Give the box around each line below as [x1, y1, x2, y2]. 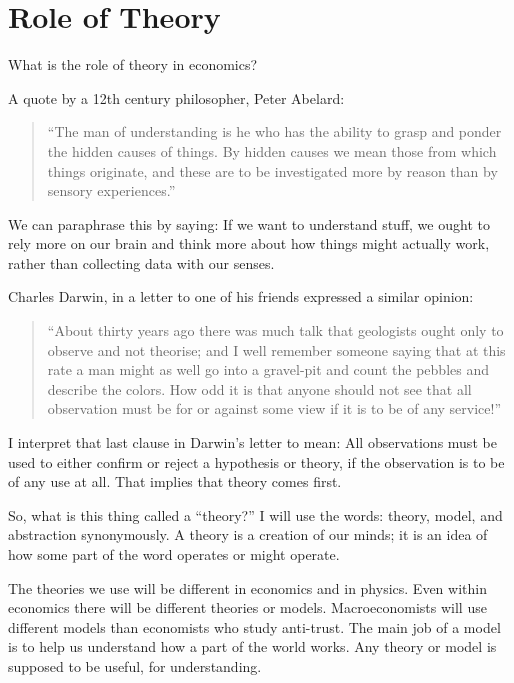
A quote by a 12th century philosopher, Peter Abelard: [8, 87, 345, 108]
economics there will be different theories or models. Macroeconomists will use [8, 597, 487, 618]
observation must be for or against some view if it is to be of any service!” [47, 398, 502, 419]
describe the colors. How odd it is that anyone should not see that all [47, 378, 472, 399]
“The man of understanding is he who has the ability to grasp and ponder [47, 121, 502, 142]
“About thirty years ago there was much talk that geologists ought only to [47, 320, 504, 341]
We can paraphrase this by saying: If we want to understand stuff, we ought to [8, 213, 490, 234]
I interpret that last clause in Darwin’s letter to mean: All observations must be [8, 432, 497, 453]
